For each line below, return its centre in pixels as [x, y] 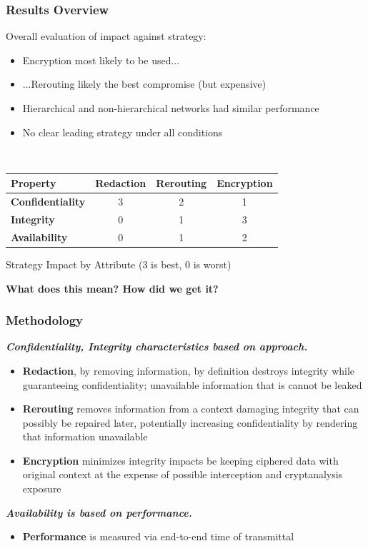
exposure [42, 489]
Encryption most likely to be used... [101, 60]
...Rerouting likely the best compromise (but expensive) [144, 84]
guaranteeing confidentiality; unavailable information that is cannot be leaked [192, 384]
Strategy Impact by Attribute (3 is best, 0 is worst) [119, 264]
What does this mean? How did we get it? [112, 288]
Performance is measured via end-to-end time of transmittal [158, 536]
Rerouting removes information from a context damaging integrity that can [191, 409]
